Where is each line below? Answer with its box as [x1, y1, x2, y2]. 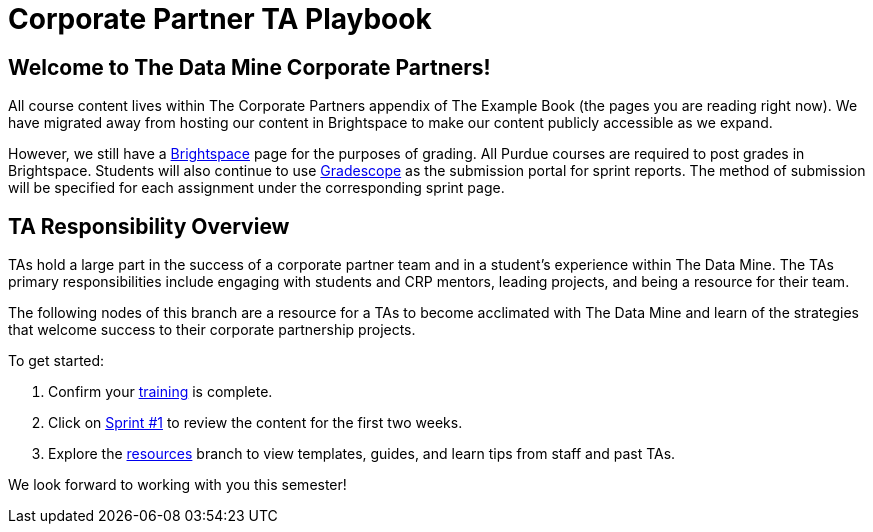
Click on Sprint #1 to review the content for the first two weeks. [48, 414, 463, 432]
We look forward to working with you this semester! [8, 476, 347, 494]
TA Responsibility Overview [8, 213, 290, 239]
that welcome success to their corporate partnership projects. [8, 321, 416, 339]
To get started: [8, 352, 105, 370]
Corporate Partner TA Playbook [8, 2, 432, 36]
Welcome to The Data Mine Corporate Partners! [8, 54, 491, 80]
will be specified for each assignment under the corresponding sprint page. [8, 179, 505, 197]
